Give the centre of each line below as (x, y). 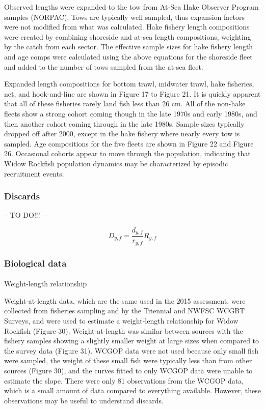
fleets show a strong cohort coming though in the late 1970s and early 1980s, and (131, 113)
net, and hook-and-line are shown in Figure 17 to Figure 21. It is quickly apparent (132, 93)
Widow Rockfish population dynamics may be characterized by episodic (116, 163)
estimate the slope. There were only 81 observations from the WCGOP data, (124, 380)
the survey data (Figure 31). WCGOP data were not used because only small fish (131, 350)
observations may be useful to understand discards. (84, 400)
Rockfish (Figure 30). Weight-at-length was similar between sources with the (124, 330)
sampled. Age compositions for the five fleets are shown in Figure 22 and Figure (129, 143)
